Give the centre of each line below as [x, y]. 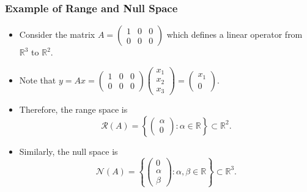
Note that [38, 80]
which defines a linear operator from [235, 34]
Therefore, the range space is [73, 109]
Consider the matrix [57, 34]
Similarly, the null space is [68, 151]
